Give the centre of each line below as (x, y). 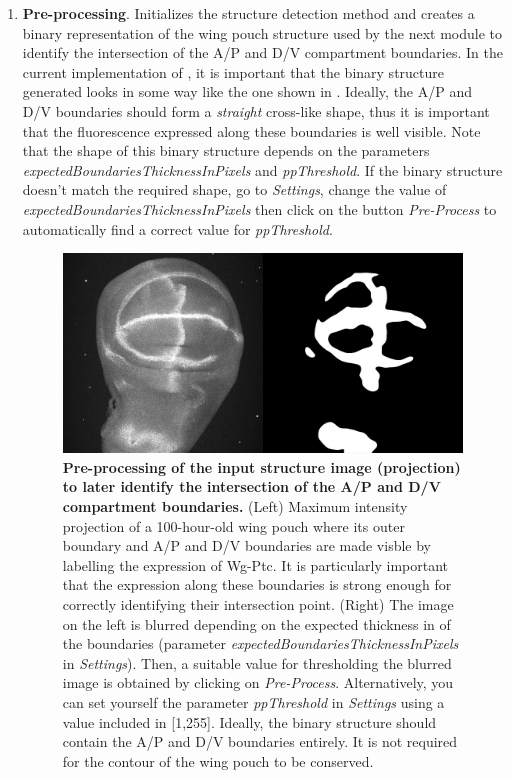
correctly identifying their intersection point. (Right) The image (258, 603)
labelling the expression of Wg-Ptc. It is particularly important (255, 564)
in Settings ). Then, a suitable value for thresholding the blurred (257, 662)
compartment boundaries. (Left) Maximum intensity (235, 506)
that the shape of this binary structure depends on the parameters (226, 150)
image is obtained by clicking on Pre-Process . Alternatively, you (258, 682)
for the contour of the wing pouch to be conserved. (218, 760)
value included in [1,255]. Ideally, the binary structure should (249, 721)
